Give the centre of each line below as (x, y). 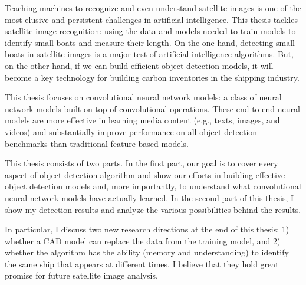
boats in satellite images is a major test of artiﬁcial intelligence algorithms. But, (149, 54)
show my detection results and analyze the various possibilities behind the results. (153, 209)
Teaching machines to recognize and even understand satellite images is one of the (153, 8)
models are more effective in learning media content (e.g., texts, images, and (142, 120)
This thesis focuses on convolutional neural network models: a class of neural (143, 97)
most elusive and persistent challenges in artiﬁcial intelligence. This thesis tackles (151, 19)
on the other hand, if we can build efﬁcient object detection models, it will (139, 65)
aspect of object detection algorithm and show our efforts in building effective (145, 174)
